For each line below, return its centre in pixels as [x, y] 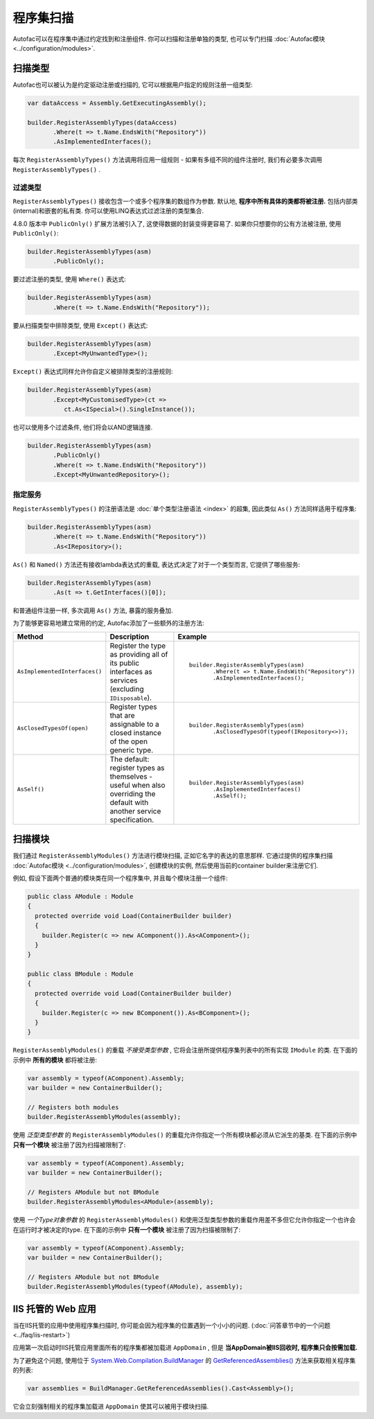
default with [129, 802]
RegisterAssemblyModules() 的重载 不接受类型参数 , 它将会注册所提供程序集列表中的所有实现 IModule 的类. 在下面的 [185, 1050]
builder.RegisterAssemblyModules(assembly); [104, 1117]
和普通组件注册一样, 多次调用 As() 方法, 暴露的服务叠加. [93, 610]
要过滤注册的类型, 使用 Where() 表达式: [69, 279]
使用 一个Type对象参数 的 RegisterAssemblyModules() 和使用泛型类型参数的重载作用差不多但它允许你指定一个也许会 [184, 1220]
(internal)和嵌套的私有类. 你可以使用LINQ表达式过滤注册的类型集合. [108, 211]
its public [125, 663]
